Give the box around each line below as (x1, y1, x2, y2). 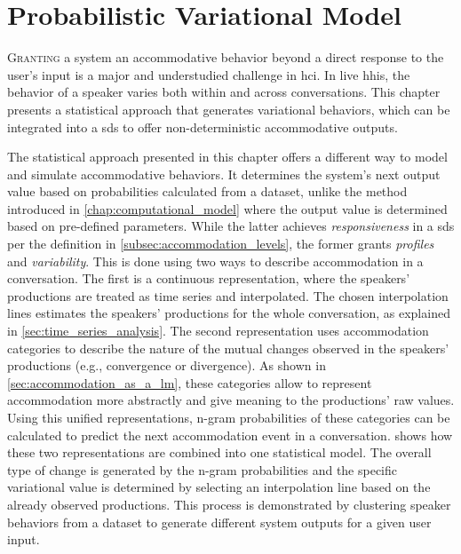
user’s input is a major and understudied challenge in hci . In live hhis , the (7, 65, 410, 83)
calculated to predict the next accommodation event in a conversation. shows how (7, 425, 453, 444)
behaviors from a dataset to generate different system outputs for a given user (7, 512, 432, 531)
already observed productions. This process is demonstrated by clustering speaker (7, 495, 451, 513)
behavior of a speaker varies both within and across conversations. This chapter (7, 83, 441, 101)
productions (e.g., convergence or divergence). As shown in (7, 356, 326, 375)
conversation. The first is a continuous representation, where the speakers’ (7, 269, 410, 288)
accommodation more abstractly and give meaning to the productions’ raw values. (7, 391, 455, 409)
